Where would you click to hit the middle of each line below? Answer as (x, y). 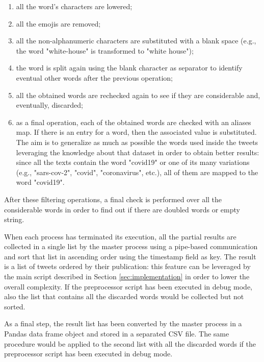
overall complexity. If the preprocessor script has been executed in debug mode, (128, 286)
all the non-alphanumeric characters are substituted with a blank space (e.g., (136, 41)
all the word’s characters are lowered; (74, 6)
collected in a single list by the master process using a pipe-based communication (131, 246)
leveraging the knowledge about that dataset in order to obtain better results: (138, 152)
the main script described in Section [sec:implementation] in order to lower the (127, 276)
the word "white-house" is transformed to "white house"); (105, 50)
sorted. (15, 306)
